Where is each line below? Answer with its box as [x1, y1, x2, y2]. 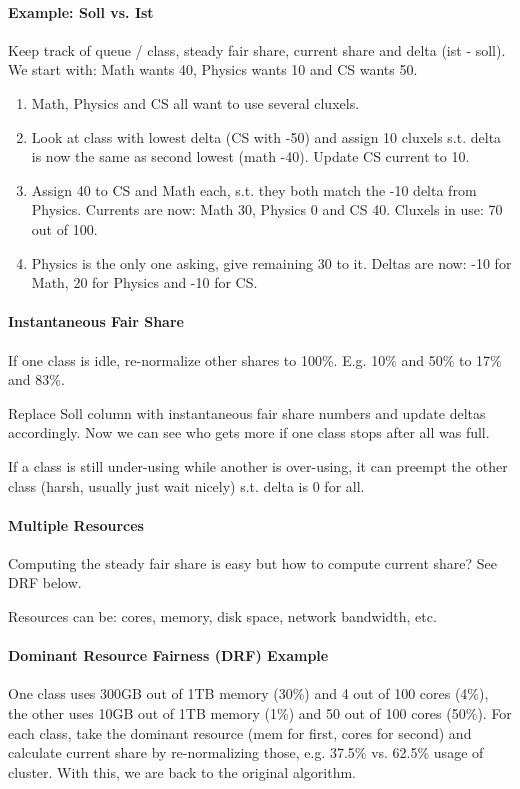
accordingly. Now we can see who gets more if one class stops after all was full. [8, 422, 490, 443]
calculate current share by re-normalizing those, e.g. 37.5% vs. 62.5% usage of [8, 742, 484, 763]
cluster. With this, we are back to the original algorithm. [8, 761, 356, 782]
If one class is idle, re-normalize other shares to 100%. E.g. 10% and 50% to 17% [8, 349, 502, 370]
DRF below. [8, 572, 82, 593]
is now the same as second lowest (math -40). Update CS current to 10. [31, 146, 470, 167]
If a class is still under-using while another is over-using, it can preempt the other [8, 455, 508, 476]
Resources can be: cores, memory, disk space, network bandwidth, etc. [8, 606, 437, 627]
